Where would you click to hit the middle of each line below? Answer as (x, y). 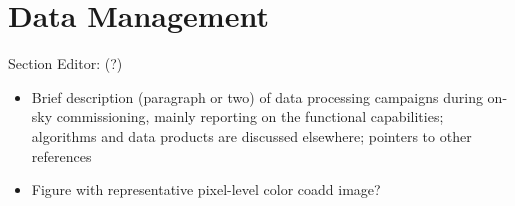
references (61, 155)
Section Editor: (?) (65, 63)
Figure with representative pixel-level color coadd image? (206, 189)
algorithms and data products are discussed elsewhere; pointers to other (251, 135)
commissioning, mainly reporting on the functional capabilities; (250, 116)
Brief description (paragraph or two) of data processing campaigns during (257, 96)
